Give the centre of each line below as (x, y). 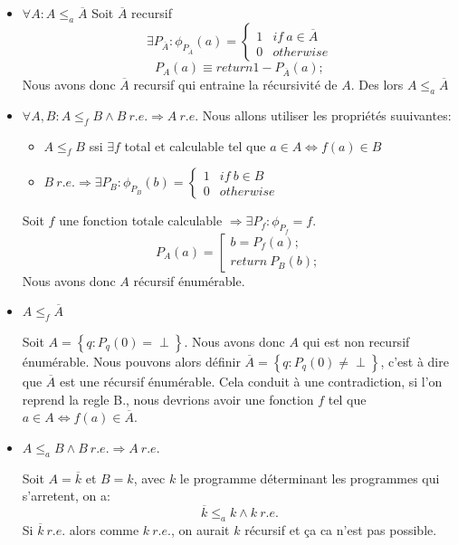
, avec (149, 478)
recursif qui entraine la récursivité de (235, 84)
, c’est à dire (415, 361)
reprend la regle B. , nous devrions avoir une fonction (168, 399)
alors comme (104, 529)
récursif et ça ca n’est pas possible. (341, 529)
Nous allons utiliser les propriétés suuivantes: (327, 115)
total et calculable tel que (195, 145)
